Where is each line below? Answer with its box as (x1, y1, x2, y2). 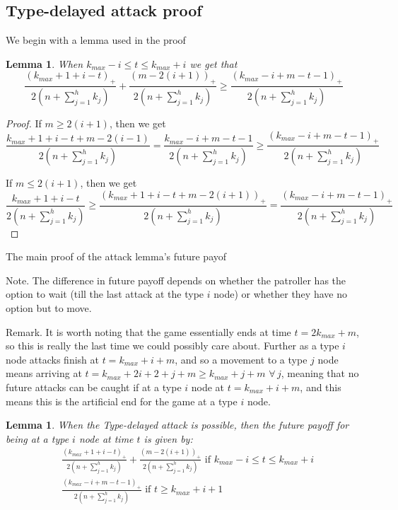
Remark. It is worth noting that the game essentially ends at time (6, 324, 291, 339)
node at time (78, 431, 134, 446)
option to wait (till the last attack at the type (6, 286, 204, 301)
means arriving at (6, 366, 82, 381)
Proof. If (6, 116, 42, 131)
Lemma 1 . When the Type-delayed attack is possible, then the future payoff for (6, 417, 349, 432)
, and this (300, 379, 341, 394)
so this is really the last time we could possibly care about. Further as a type (6, 338, 339, 353)
